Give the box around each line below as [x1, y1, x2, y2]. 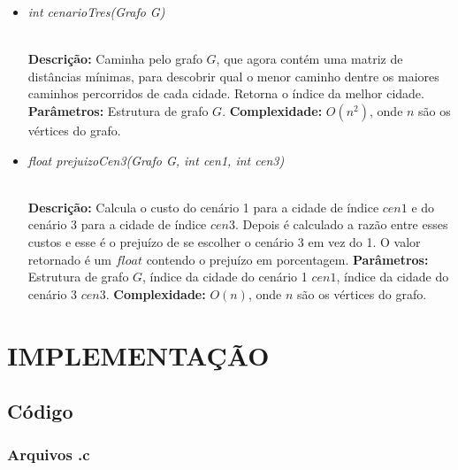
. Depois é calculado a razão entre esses [234, 215, 448, 234]
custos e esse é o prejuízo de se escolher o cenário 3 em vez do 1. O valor [27, 232, 421, 250]
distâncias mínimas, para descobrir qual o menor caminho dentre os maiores [27, 66, 439, 85]
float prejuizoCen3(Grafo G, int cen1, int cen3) [27, 150, 285, 169]
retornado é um [27, 250, 111, 268]
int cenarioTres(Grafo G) [27, 3, 165, 20]
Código [7, 397, 73, 425]
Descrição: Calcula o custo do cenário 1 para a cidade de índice [27, 197, 379, 216]
